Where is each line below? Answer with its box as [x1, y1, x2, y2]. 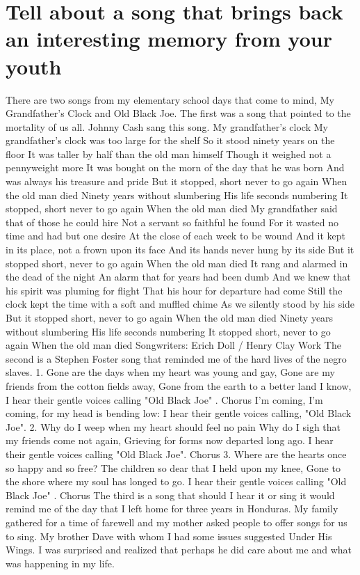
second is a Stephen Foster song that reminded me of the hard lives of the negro [6, 351, 347, 365]
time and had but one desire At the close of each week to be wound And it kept [6, 228, 345, 243]
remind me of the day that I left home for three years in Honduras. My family [6, 501, 338, 516]
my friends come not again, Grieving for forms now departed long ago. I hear [6, 433, 334, 448]
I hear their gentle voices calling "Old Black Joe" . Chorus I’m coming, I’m [6, 392, 323, 407]
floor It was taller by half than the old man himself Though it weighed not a [6, 146, 332, 161]
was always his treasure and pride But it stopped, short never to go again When [6, 174, 347, 189]
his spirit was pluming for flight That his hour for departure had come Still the [6, 283, 343, 297]
